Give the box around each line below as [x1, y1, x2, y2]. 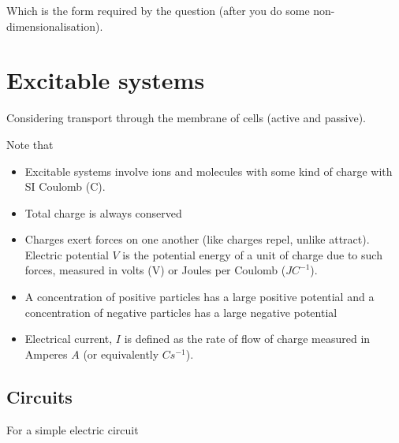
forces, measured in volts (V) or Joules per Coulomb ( [24, 262, 286, 278]
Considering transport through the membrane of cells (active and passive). [6, 110, 366, 126]
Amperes [24, 345, 68, 362]
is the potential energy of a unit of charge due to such [122, 246, 382, 262]
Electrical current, [24, 330, 113, 347]
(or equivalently [83, 345, 159, 362]
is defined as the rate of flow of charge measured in [124, 330, 371, 347]
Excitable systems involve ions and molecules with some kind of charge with [24, 162, 393, 179]
